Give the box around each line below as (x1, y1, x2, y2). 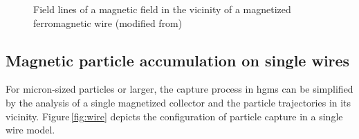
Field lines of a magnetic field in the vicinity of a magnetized (33, 2, 291, 16)
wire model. (6, 122, 55, 137)
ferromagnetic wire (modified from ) (33, 15, 183, 30)
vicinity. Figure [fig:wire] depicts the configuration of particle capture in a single (6, 109, 343, 123)
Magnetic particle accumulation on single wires (6, 49, 350, 71)
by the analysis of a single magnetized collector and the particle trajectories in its (6, 95, 351, 109)
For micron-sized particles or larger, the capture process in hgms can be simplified (6, 82, 353, 96)
